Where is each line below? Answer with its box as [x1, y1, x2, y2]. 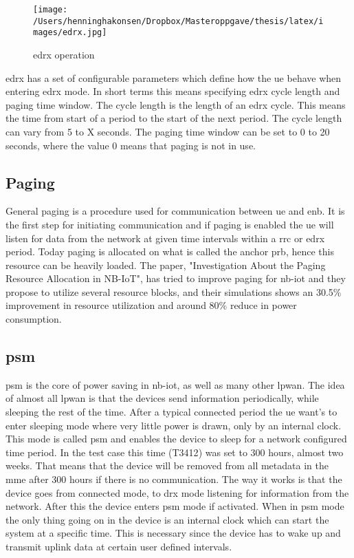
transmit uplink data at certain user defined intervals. [5, 539, 232, 553]
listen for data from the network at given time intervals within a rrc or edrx [5, 230, 325, 245]
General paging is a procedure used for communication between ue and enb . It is [5, 204, 345, 218]
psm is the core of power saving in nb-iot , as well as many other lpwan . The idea [5, 377, 345, 391]
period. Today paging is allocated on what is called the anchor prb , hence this [5, 244, 334, 259]
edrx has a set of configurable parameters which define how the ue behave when [5, 70, 342, 85]
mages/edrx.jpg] [33, 28, 107, 38]
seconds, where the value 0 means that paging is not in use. [5, 138, 256, 152]
